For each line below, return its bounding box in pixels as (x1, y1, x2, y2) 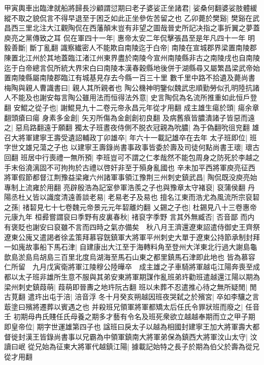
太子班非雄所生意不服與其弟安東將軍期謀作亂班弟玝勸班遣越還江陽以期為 (18, 271, 260, 282)
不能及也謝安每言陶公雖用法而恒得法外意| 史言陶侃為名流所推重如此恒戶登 (11, 92, 257, 103)
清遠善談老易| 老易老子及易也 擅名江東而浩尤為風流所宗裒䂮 (60, 192, 260, 202)
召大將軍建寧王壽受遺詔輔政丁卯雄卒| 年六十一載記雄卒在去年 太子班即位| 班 (4, 132, 257, 142)
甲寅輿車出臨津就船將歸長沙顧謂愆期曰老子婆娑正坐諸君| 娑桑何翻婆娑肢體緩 (4, 3, 257, 13)
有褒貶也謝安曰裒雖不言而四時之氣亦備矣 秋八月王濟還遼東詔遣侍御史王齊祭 (4, 222, 260, 232)
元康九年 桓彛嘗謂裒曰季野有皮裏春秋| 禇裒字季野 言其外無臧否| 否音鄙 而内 (4, 211, 255, 222)
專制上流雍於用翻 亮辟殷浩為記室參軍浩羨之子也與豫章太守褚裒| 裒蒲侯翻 (4, 181, 246, 192)
